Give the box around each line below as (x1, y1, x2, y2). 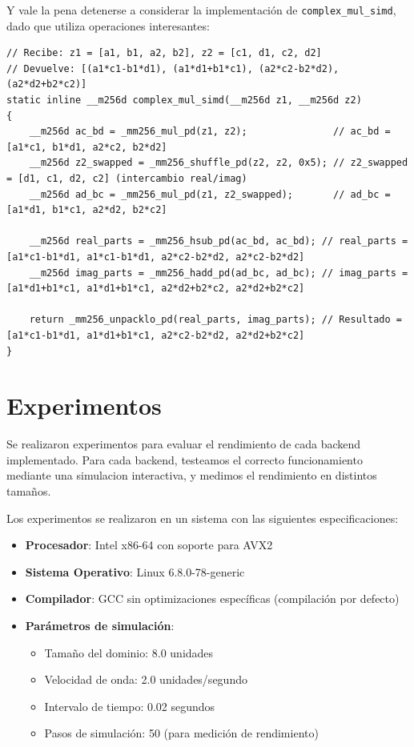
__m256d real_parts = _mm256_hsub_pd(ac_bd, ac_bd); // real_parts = (29, 235, 408, 247)
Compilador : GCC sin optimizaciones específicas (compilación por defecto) (25, 590, 400, 607)
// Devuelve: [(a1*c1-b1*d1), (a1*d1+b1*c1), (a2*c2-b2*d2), (6, 62, 340, 74)
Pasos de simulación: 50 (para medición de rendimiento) (44, 725, 319, 741)
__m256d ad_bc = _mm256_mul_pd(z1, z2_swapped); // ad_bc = (29, 188, 391, 200)
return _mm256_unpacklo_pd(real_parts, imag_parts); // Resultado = (29, 314, 402, 326)
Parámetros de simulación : (25, 617, 175, 633)
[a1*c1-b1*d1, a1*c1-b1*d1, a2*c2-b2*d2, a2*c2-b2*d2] (6, 251, 305, 263)
